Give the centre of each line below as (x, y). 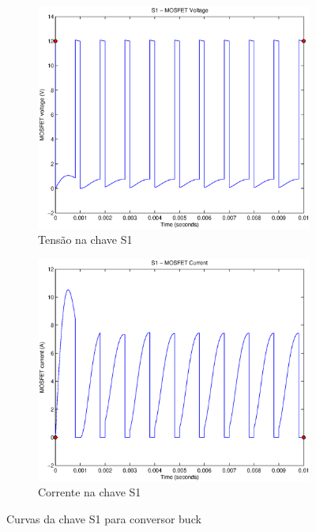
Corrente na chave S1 (90, 492)
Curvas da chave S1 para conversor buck (104, 519)
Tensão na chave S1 (85, 239)
